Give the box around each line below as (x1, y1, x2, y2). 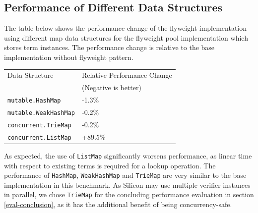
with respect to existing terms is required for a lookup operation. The (4, 160, 216, 170)
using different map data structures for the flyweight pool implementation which (4, 32, 248, 43)
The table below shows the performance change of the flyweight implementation (4, 23, 247, 33)
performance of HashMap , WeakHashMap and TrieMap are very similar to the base (4, 170, 247, 180)
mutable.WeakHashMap (7, 109, 75, 116)
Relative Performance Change (82, 70, 172, 80)
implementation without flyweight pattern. (4, 52, 133, 62)
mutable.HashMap (7, 97, 61, 105)
